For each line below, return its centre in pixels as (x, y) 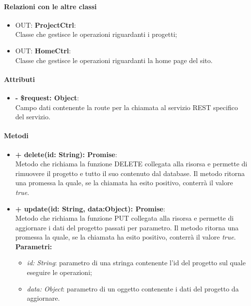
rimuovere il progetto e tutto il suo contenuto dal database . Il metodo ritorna (130, 173)
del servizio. (33, 117)
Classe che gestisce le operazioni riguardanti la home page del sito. (114, 60)
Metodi (16, 136)
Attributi (19, 79)
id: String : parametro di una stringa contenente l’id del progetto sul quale (136, 263)
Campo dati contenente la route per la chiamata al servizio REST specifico (126, 107)
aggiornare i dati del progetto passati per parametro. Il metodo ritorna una (127, 227)
